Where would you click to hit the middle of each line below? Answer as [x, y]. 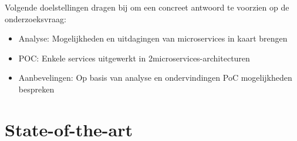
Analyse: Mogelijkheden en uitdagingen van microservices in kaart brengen [153, 38]
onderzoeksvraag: [36, 18]
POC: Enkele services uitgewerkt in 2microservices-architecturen [134, 58]
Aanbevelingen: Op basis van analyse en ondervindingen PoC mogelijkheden [155, 78]
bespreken [36, 89]
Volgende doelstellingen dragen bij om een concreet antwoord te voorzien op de [147, 7]
